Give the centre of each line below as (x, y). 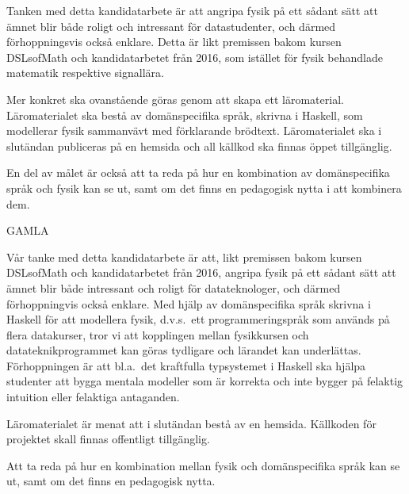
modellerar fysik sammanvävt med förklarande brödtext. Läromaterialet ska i (194, 130)
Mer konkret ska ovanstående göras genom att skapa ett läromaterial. (175, 99)
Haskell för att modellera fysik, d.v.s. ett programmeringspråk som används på (198, 319)
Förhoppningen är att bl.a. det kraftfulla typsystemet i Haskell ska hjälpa (186, 365)
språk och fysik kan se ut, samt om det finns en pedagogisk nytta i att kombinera (204, 188)
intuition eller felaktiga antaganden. (93, 397)
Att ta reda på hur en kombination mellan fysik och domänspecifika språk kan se (203, 465)
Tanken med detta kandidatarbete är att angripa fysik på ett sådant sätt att (192, 10)
